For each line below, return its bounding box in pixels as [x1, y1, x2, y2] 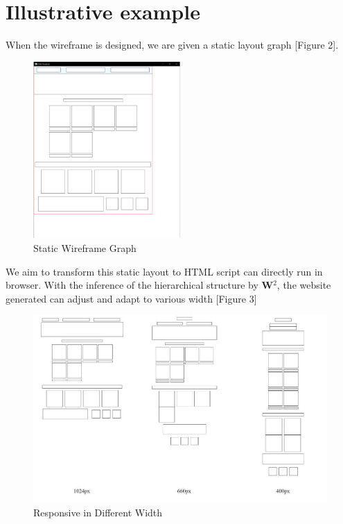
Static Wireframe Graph [33, 240, 137, 255]
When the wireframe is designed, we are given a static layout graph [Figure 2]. [6, 37, 339, 52]
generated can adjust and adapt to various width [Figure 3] [6, 291, 257, 305]
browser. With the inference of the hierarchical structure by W [6, 278, 274, 292]
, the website [276, 278, 331, 292]
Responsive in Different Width [33, 505, 163, 519]
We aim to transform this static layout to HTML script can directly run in [6, 264, 323, 278]
